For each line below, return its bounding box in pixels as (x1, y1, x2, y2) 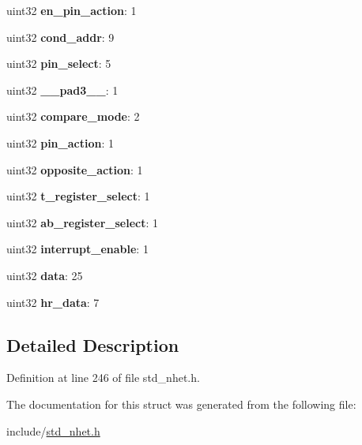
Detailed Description (6, 332, 179, 357)
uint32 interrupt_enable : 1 (6, 241, 149, 257)
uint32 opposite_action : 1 (6, 161, 143, 178)
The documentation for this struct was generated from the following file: (6, 395, 356, 412)
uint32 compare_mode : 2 (6, 108, 140, 125)
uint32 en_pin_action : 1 (6, 2, 137, 18)
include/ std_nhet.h (6, 422, 100, 439)
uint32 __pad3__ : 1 (6, 81, 119, 98)
